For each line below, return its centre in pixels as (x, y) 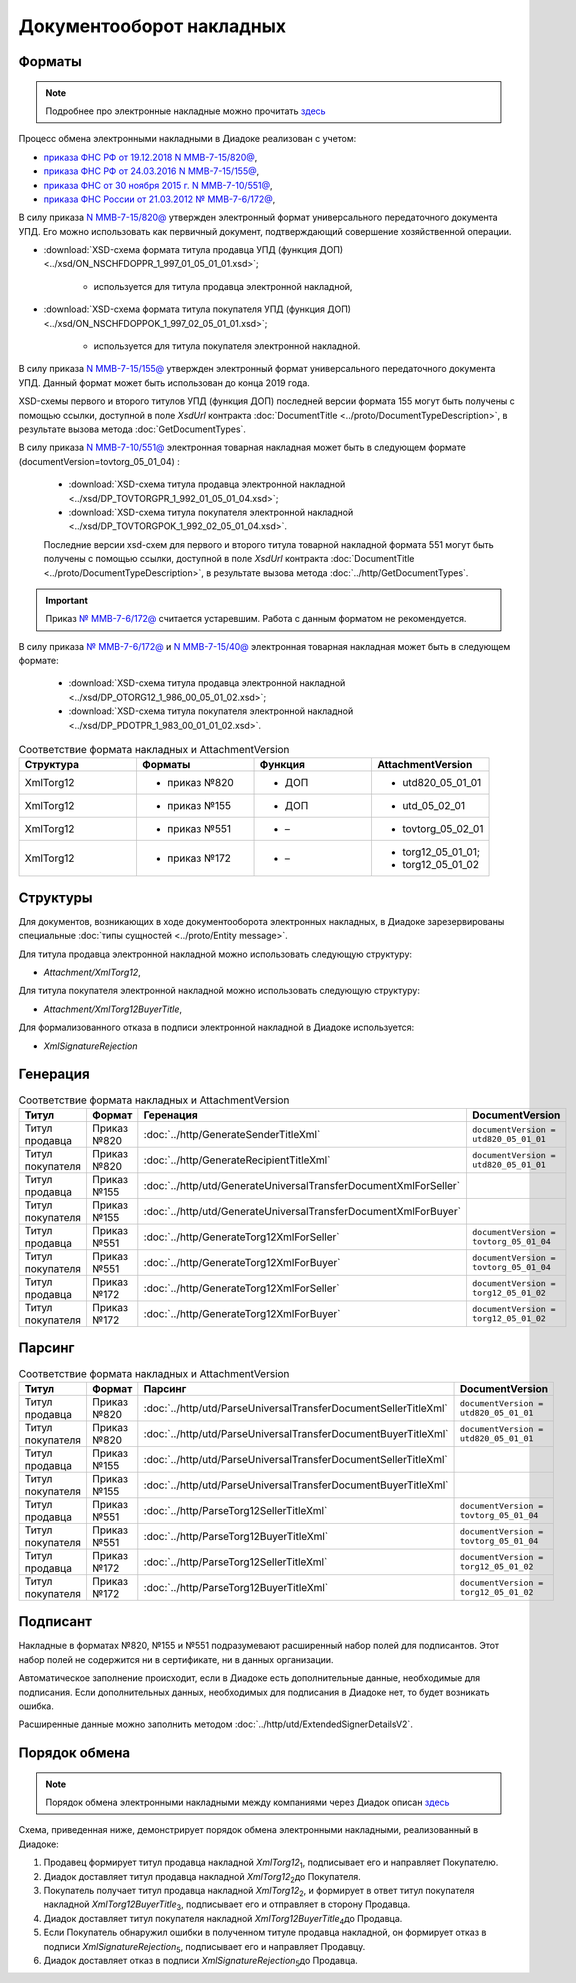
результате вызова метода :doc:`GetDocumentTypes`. (132, 429)
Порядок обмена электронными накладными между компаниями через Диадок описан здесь (247, 1802)
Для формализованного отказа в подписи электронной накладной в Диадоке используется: (216, 1027)
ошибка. (36, 1706)
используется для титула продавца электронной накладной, (223, 286)
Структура (52, 765)
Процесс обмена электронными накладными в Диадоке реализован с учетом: (187, 139)
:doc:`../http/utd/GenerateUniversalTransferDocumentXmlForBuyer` (302, 1211)
